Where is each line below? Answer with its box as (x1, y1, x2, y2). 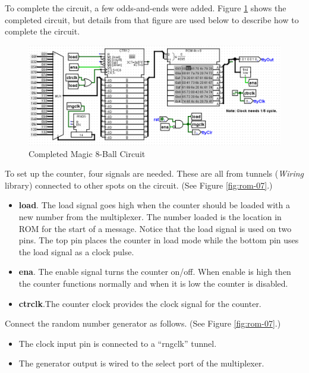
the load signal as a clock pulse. (18, 245, 134, 258)
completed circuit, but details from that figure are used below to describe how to (5, 13, 299, 26)
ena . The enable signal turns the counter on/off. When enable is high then (18, 265, 291, 278)
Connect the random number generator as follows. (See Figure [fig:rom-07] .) (5, 317, 281, 330)
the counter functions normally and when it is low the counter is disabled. (18, 277, 288, 290)
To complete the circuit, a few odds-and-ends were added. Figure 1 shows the (5, 2, 286, 14)
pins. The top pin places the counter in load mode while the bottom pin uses (18, 234, 299, 246)
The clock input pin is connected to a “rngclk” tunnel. (18, 337, 217, 349)
